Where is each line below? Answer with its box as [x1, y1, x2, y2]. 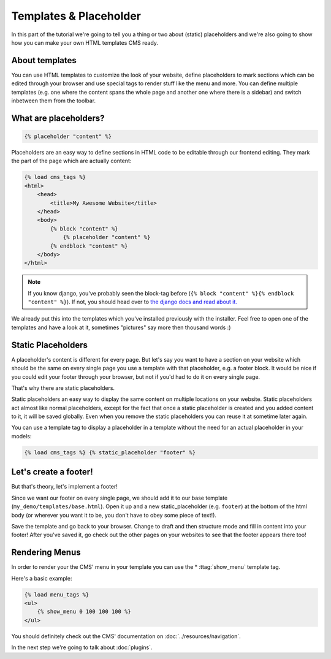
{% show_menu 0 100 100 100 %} [37, 608, 131, 615]
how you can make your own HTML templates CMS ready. [11, 39, 159, 46]
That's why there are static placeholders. [11, 384, 115, 392]
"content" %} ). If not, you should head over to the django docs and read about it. [28, 298, 237, 306]
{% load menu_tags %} [24, 591, 89, 598]
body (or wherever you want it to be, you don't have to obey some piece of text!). [11, 511, 217, 519]
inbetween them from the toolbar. [11, 97, 96, 104]
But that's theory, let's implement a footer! [11, 483, 118, 490]
